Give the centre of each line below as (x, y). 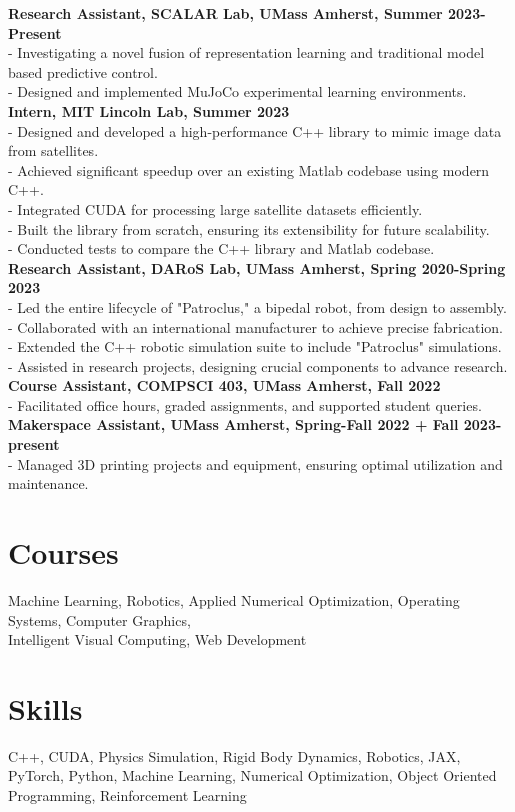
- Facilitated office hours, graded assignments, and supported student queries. (245, 404)
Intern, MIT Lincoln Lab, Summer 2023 (149, 110)
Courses (63, 552)
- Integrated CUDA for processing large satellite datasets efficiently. (215, 208)
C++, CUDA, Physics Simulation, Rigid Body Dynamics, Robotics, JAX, (234, 755)
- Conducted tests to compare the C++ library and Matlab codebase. (221, 248)
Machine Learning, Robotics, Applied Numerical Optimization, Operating (234, 599)
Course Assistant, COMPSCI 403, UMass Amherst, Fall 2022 (224, 385)
